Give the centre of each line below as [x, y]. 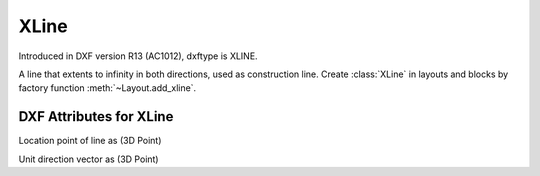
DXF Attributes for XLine [96, 116]
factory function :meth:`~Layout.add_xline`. [107, 88]
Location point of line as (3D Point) [90, 141]
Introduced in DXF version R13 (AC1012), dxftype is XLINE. [138, 56]
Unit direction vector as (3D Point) [88, 159]
